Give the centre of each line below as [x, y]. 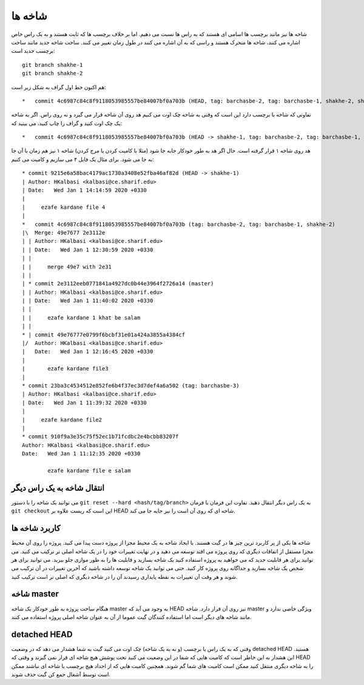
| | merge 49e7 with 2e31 [67, 267]
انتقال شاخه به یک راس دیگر [58, 488]
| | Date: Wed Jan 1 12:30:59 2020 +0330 [88, 250]
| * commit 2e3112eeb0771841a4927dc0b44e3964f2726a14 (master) [118, 284]
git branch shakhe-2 [52, 73]
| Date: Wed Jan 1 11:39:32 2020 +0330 [84, 403]
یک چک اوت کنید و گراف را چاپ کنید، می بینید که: [67, 123]
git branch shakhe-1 [52, 65]
